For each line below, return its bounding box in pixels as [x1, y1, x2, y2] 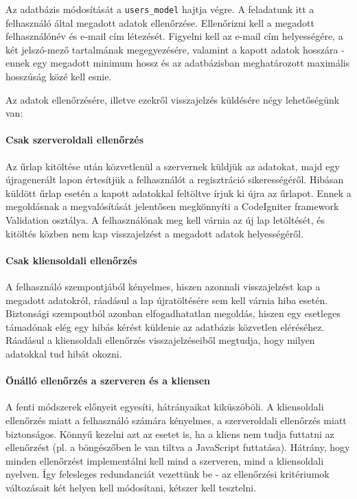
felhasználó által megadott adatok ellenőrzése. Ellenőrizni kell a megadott [5, 15, 314, 30]
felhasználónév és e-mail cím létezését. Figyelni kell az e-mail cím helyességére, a [5, 29, 343, 43]
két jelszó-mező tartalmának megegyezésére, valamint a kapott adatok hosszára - [5, 42, 345, 56]
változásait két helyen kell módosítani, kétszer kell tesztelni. [5, 480, 257, 494]
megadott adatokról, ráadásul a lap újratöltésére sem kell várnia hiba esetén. [5, 292, 328, 307]
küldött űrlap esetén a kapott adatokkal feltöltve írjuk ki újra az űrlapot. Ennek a [5, 185, 352, 200]
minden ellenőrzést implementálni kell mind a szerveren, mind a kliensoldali [5, 453, 324, 467]
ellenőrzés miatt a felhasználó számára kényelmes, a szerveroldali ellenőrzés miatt [5, 413, 347, 427]
